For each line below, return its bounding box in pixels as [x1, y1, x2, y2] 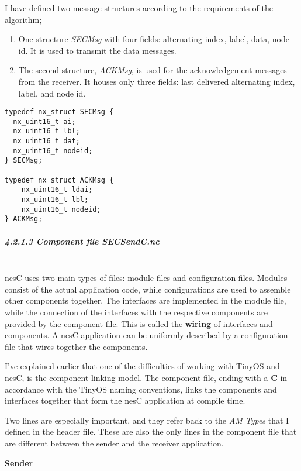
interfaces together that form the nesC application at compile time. [5, 394, 245, 407]
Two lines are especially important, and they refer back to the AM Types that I [5, 414, 289, 426]
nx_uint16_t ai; [13, 117, 76, 126]
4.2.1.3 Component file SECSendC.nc [5, 235, 160, 247]
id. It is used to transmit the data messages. [18, 44, 177, 56]
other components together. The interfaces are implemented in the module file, [5, 294, 286, 307]
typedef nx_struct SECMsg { [5, 108, 114, 116]
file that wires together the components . [5, 340, 148, 352]
